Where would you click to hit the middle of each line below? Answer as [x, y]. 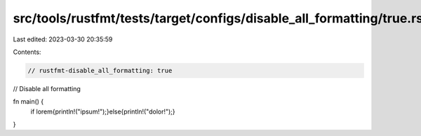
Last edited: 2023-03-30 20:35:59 [63, 39]
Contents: [27, 52]
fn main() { [28, 102]
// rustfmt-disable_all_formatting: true [100, 70]
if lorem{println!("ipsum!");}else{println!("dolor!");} [103, 111]
